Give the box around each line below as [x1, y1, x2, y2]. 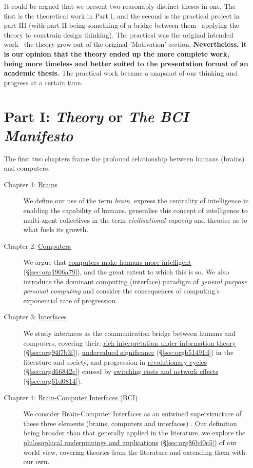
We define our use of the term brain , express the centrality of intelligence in [23, 195, 249, 206]
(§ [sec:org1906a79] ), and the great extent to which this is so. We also [23, 267, 229, 276]
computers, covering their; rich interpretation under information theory [23, 337, 236, 348]
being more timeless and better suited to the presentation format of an [4, 58, 248, 68]
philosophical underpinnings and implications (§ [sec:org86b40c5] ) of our [23, 437, 237, 447]
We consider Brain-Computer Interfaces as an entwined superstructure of [23, 409, 242, 419]
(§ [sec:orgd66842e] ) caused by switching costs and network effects [23, 366, 218, 376]
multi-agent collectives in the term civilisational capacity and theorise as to [23, 214, 248, 225]
